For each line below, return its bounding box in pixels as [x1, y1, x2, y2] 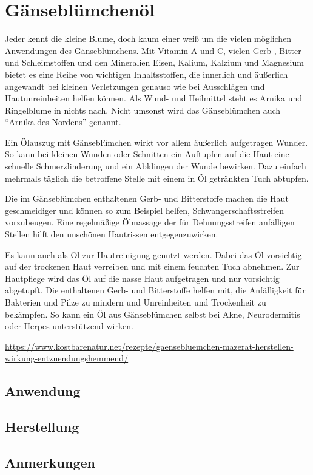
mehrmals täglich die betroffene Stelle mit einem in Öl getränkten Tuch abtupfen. [5, 171, 309, 184]
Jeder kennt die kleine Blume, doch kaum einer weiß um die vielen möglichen [5, 32, 292, 45]
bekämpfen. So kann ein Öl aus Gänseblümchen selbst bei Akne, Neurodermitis [5, 307, 300, 320]
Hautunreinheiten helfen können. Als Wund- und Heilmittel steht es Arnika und [5, 92, 302, 104]
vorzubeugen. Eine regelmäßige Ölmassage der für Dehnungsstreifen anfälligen [5, 216, 295, 228]
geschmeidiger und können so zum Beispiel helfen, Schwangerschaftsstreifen [5, 203, 284, 216]
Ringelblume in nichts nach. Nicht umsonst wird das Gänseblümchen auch [5, 103, 281, 116]
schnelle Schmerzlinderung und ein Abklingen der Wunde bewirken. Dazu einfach [5, 160, 306, 173]
